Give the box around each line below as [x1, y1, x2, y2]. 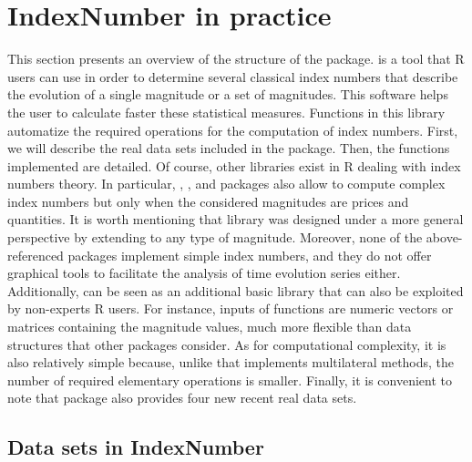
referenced [7, 245, 64, 264]
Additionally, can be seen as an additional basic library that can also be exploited [7, 281, 464, 300]
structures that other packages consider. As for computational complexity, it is [7, 334, 446, 354]
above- [426, 228, 463, 247]
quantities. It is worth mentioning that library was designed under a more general [7, 210, 464, 229]
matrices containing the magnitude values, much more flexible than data [7, 317, 412, 336]
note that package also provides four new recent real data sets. [7, 388, 357, 407]
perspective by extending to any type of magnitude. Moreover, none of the [7, 228, 423, 247]
